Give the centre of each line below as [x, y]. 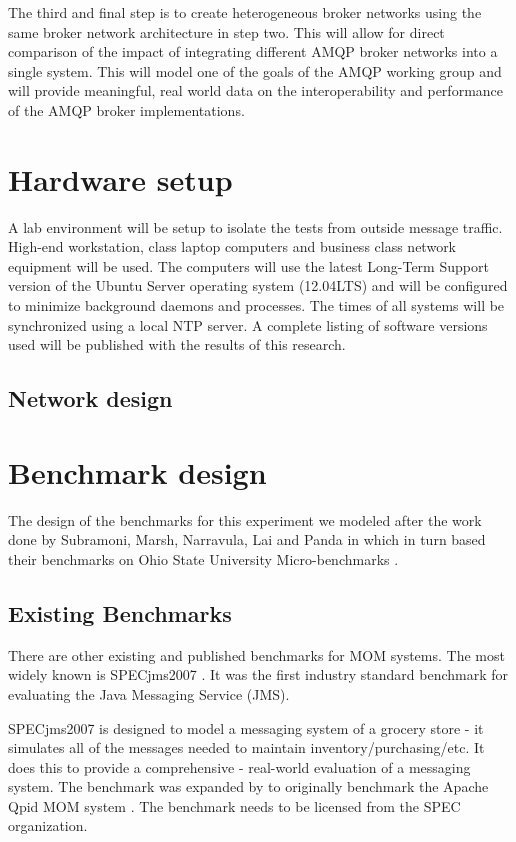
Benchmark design [137, 471]
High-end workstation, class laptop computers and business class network [232, 246]
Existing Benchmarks [120, 612]
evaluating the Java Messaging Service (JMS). [149, 693]
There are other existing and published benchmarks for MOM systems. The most [256, 654]
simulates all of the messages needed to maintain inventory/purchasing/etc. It [246, 747]
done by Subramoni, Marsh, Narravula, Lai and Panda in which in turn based [247, 539]
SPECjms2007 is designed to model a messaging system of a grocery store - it [246, 727]
